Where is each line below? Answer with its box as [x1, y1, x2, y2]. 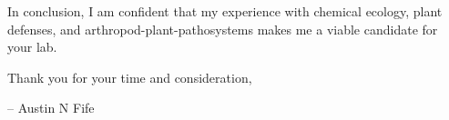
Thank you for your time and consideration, [7, 67, 252, 86]
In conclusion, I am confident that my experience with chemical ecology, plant [7, 2, 443, 20]
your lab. [7, 37, 57, 56]
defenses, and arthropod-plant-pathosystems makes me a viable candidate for [7, 19, 438, 38]
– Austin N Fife [7, 98, 95, 117]
